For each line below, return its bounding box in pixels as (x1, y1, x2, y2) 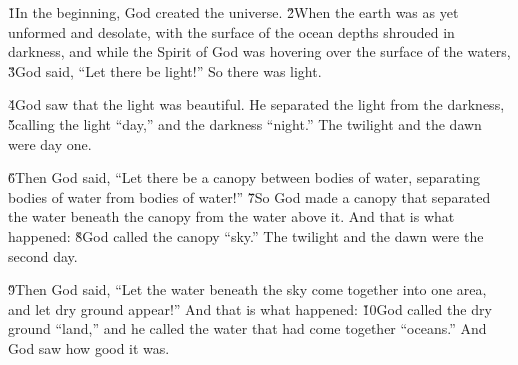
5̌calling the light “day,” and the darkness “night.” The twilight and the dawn (8, 113, 482, 134)
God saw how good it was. (8, 337, 170, 358)
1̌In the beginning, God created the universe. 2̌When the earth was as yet (8, 2, 459, 22)
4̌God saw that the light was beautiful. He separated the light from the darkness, (8, 94, 505, 115)
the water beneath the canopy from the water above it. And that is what (8, 206, 455, 227)
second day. (8, 245, 78, 266)
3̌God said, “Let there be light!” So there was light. (8, 60, 322, 81)
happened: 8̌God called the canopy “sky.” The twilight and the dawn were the (8, 225, 484, 246)
